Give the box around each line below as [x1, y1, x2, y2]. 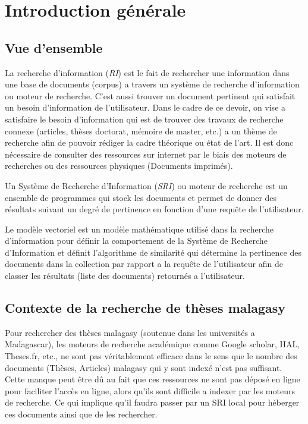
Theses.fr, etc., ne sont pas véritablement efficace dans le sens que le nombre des [5, 350, 297, 362]
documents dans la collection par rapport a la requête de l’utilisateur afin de [5, 257, 283, 270]
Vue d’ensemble [5, 38, 103, 56]
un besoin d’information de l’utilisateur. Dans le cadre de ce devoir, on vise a [5, 101, 286, 114]
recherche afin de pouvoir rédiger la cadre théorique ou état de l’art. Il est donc [5, 136, 294, 149]
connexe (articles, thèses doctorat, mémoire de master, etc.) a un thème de [5, 124, 277, 137]
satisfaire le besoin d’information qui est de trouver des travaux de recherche [5, 112, 284, 125]
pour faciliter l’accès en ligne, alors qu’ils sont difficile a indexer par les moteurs [5, 384, 295, 397]
